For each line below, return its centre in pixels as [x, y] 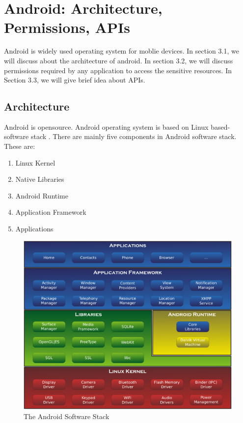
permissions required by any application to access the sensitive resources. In [118, 70]
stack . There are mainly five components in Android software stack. [134, 136]
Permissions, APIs [67, 27]
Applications [34, 229]
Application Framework [51, 212]
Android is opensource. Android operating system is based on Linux [106, 127]
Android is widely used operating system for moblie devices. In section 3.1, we [121, 51]
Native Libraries [40, 179]
